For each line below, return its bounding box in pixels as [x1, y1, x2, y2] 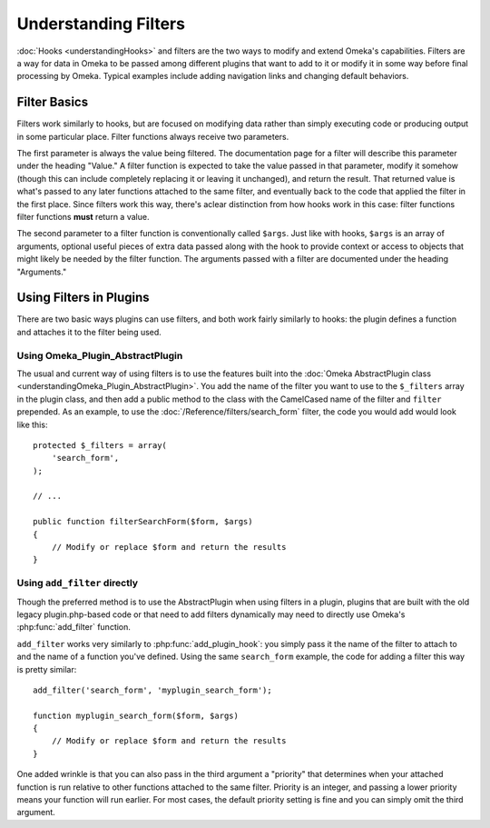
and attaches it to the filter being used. [16, 326, 162, 337]
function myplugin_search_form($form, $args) [33, 710, 240, 721]
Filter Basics [16, 95, 89, 110]
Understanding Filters [16, 14, 186, 34]
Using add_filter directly [16, 577, 139, 590]
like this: [16, 419, 48, 430]
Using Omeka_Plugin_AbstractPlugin [16, 349, 183, 362]
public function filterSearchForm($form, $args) [33, 516, 253, 527]
